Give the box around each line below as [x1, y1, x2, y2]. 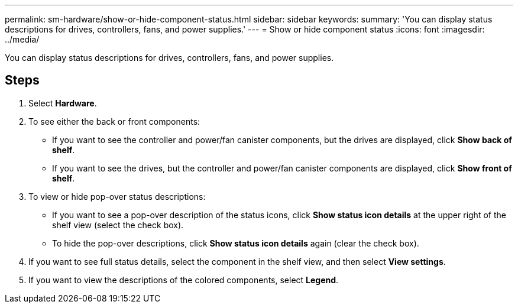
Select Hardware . [28, 98, 97, 108]
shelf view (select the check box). [52, 219, 184, 230]
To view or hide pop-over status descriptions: [28, 191, 206, 202]
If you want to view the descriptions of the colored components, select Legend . [28, 274, 339, 285]
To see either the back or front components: [28, 116, 200, 127]
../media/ [5, 34, 40, 44]
